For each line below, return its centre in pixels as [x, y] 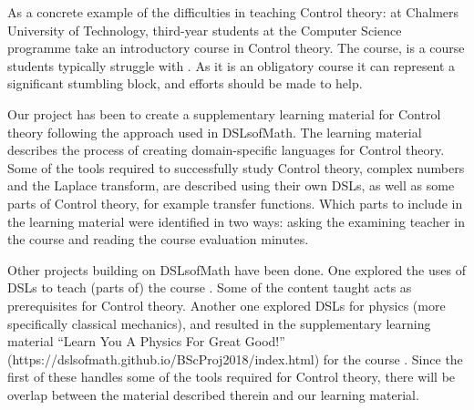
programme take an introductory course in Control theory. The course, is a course [236, 48]
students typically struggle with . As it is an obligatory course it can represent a [232, 65]
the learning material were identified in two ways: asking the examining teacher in [236, 221]
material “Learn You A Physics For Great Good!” [146, 341]
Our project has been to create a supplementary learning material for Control [224, 113]
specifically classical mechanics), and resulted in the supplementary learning [219, 323]
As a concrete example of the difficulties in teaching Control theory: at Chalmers [233, 12]
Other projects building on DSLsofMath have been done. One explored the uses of [237, 269]
